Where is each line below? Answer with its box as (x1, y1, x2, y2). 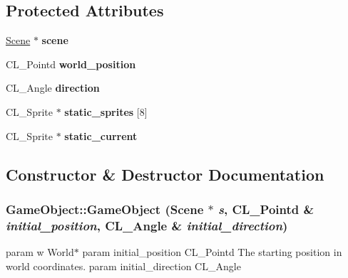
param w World (6, 245, 74, 260)
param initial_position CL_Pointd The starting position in (82, 245, 342, 260)
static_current (64, 128, 138, 143)
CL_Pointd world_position (6, 56, 136, 71)
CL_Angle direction (6, 80, 100, 95)
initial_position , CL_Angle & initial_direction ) (6, 216, 288, 234)
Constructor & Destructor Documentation (6, 163, 324, 185)
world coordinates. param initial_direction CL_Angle (6, 258, 241, 273)
